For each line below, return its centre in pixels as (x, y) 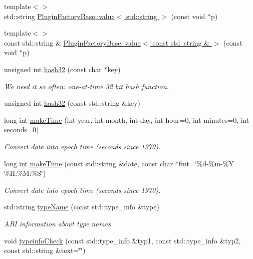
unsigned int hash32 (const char (53, 69)
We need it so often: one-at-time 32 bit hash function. (86, 86)
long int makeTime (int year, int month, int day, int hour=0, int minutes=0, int (127, 119)
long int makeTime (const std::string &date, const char (89, 163)
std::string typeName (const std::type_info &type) (82, 207)
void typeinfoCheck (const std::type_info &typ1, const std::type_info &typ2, (122, 240)
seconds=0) (22, 129)
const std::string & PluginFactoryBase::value (72, 42)
